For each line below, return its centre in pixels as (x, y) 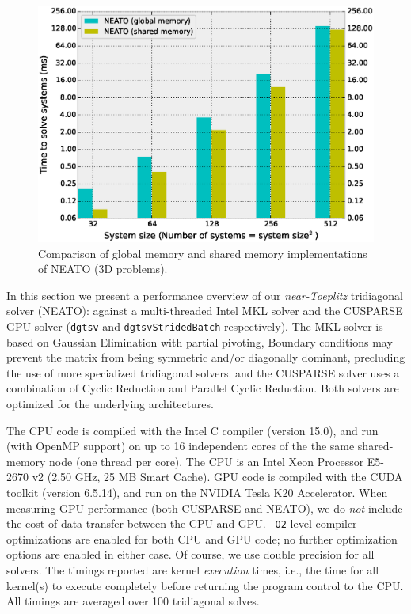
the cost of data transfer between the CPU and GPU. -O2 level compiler (182, 523)
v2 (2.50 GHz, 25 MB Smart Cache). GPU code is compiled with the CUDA (217, 477)
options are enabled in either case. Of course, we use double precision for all (190, 554)
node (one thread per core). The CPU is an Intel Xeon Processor (207, 461)
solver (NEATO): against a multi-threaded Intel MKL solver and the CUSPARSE (205, 311)
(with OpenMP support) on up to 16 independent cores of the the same (181, 446)
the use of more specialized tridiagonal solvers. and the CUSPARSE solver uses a (203, 372)
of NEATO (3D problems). (103, 269)
